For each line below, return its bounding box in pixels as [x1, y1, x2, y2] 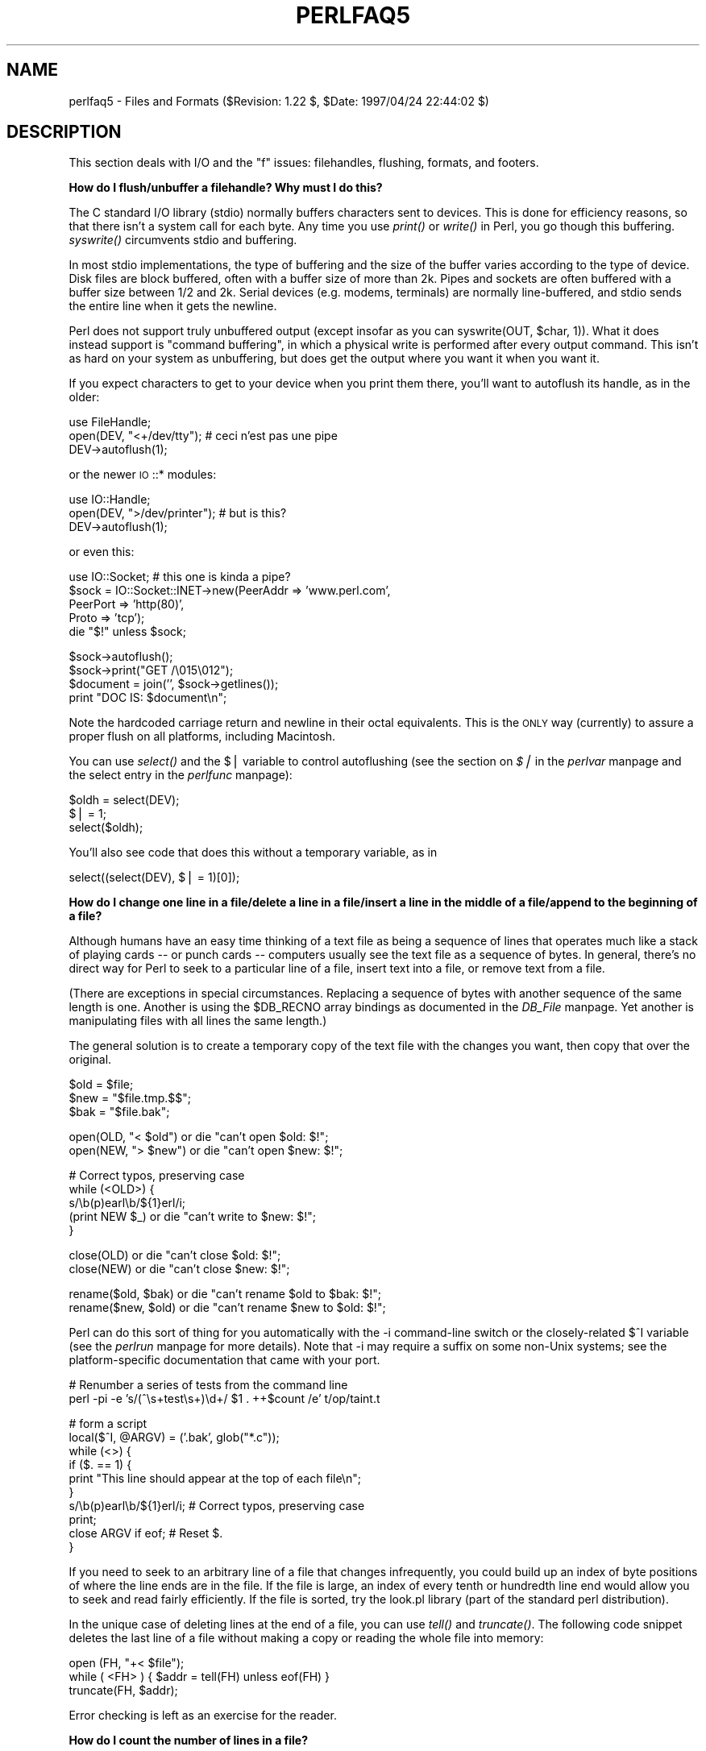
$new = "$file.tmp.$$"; [69, 1091, 191, 1106]
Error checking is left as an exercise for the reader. [69, 1708, 337, 1723]
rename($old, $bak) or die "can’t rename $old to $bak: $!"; [69, 1287, 381, 1301]
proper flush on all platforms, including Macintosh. [69, 729, 336, 744]
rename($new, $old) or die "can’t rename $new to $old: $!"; [69, 1301, 386, 1315]
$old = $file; [69, 1077, 134, 1092]
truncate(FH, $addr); [69, 1683, 178, 1698]
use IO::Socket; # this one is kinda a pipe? [69, 570, 291, 584]
